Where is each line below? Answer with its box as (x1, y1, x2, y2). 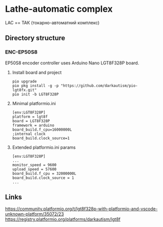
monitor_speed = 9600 (12, 162, 56, 168)
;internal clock (12, 131, 46, 136)
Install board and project (12, 69, 62, 75)
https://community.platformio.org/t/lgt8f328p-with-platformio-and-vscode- (5, 206, 158, 212)
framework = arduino (12, 123, 54, 128)
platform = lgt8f (12, 114, 48, 119)
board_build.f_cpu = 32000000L (12, 171, 77, 176)
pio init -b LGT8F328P (12, 92, 59, 97)
